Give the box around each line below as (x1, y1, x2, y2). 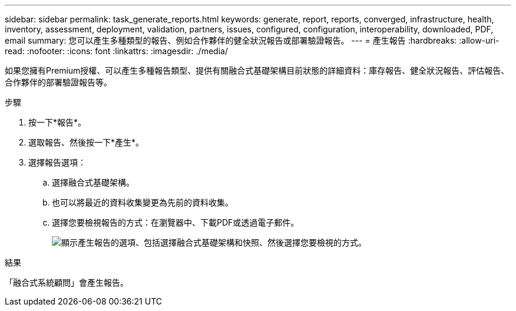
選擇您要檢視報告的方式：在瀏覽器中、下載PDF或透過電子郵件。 (52, 217, 299, 227)
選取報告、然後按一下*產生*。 (28, 137, 144, 147)
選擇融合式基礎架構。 (52, 177, 134, 187)
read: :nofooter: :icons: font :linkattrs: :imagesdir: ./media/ (5, 46, 228, 56)
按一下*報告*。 (28, 117, 87, 127)
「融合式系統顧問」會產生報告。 (5, 277, 128, 287)
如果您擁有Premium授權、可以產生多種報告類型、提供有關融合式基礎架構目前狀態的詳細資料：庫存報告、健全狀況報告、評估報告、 (5, 65, 510, 75)
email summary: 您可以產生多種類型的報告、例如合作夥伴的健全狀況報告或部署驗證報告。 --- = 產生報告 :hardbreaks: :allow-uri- (5, 35, 500, 45)
